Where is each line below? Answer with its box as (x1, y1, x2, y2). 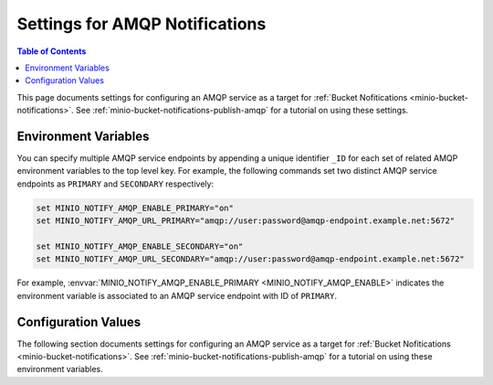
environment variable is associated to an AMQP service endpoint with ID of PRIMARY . (16, 290, 338, 301)
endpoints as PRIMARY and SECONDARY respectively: (16, 178, 215, 189)
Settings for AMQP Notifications (16, 14, 267, 34)
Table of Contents (16, 46, 87, 57)
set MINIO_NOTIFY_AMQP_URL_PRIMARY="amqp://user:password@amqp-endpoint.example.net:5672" (36, 216, 456, 226)
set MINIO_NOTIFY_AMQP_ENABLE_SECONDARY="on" (36, 241, 244, 251)
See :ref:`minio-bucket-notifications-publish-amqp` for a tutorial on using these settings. (75, 105, 409, 116)
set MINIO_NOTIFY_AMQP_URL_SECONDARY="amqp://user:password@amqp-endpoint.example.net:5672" (36, 254, 465, 264)
